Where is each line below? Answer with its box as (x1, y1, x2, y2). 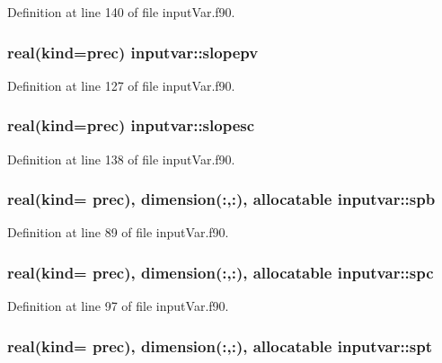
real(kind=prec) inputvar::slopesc (7, 114, 255, 137)
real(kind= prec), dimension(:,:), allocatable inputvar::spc (7, 261, 434, 283)
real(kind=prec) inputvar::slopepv (7, 40, 259, 63)
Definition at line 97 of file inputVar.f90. (7, 297, 229, 315)
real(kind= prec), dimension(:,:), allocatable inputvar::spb (7, 188, 436, 210)
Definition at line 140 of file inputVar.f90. (7, 3, 235, 21)
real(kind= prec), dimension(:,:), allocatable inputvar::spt (7, 334, 433, 357)
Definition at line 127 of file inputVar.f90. (7, 75, 235, 94)
